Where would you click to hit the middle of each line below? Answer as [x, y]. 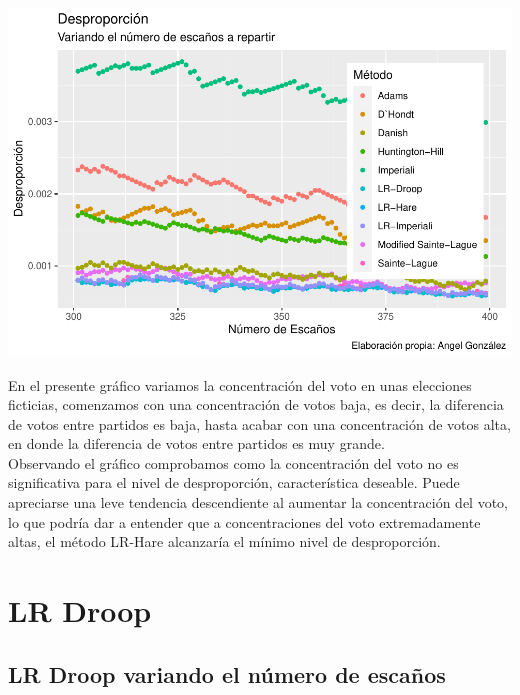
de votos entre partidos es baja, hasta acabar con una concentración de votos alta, [259, 423]
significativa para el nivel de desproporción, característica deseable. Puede [234, 482]
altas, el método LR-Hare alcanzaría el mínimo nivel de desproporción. [224, 541]
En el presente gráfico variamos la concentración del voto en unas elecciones [240, 384]
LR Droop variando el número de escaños [227, 673]
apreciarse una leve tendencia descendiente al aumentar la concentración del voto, [258, 502]
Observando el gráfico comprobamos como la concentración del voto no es [233, 462]
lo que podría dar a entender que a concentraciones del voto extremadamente [244, 521]
